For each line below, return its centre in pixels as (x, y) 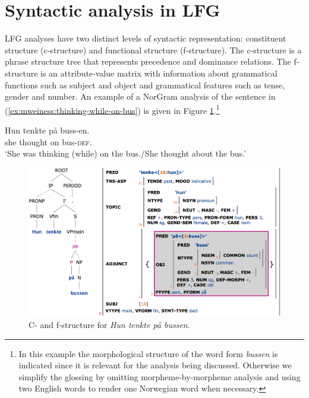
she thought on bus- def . (48, 141)
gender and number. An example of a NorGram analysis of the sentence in (140, 96)
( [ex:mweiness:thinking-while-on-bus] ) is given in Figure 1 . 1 (112, 109)
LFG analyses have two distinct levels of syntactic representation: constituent (146, 38)
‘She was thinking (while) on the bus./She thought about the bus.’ (125, 153)
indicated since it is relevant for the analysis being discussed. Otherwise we (155, 365)
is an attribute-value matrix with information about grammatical (159, 73)
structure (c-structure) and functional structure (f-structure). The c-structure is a (153, 50)
